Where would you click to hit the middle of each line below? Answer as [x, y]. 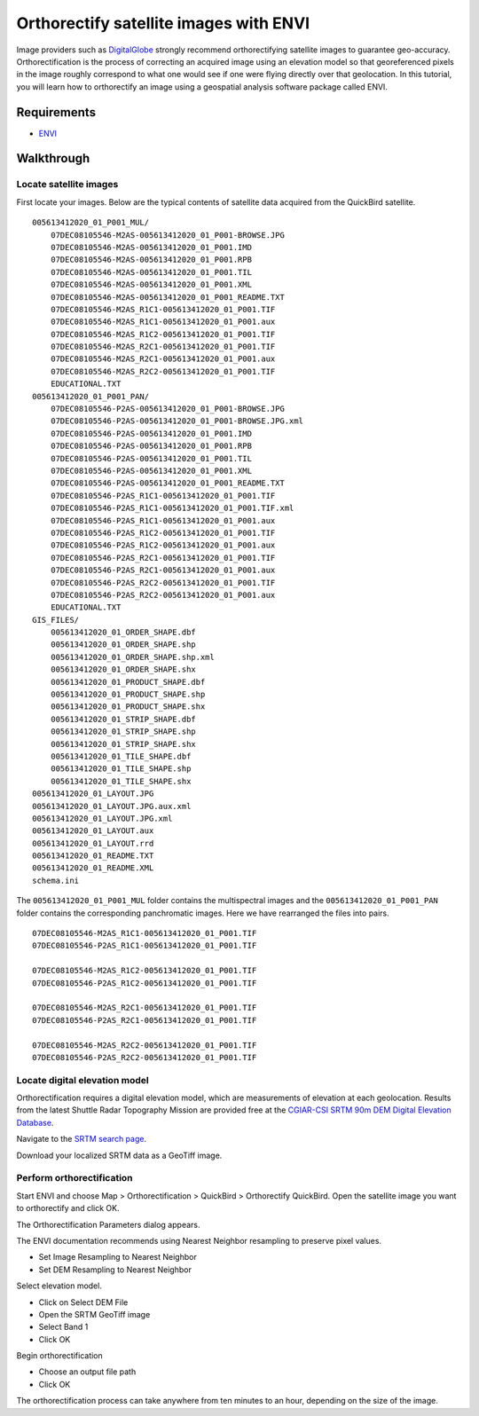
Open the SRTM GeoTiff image [94, 1314]
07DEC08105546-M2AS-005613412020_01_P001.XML [151, 285]
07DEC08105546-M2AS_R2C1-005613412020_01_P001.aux [163, 359]
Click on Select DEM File [83, 1302]
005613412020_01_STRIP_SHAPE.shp [123, 732]
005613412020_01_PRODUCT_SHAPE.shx [128, 707]
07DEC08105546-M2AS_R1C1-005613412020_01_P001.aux [163, 322]
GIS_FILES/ [56, 620]
